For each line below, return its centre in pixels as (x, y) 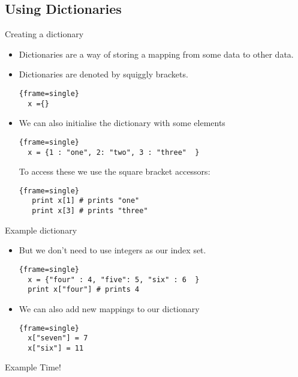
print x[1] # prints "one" (86, 201)
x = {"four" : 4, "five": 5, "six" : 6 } (114, 279)
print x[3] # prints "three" (90, 211)
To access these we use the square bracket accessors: (115, 171)
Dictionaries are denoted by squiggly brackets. (103, 74)
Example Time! (33, 367)
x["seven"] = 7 (58, 338)
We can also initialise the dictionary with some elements (122, 123)
